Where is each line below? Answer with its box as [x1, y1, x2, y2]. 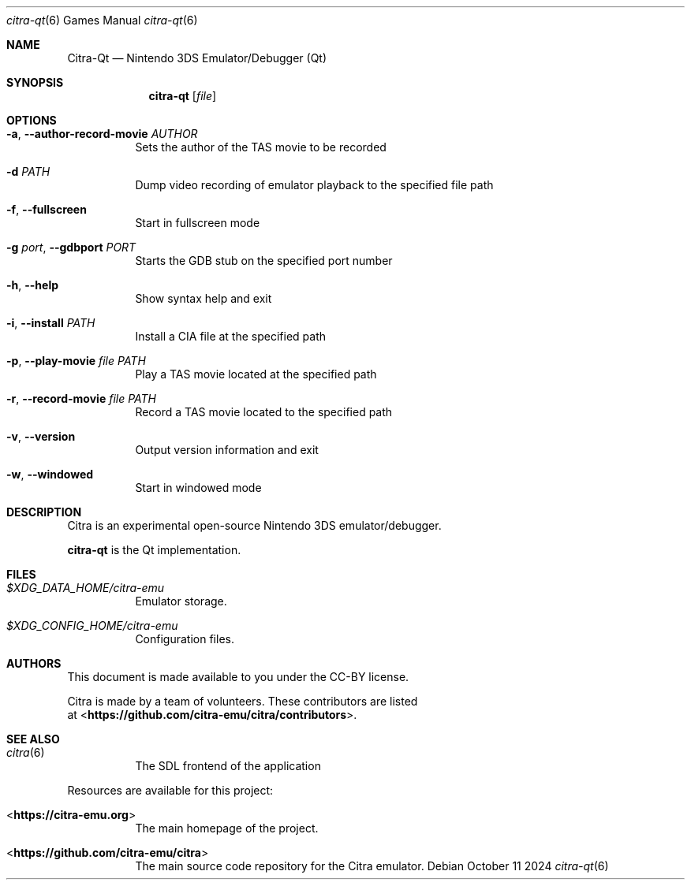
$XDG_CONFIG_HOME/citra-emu [6, 619, 178, 632]
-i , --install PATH [6, 316, 95, 329]
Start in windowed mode [135, 481, 262, 494]
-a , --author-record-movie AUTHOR [6, 127, 198, 140]
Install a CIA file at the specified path [135, 329, 327, 343]
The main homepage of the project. [135, 821, 319, 835]
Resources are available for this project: [67, 784, 274, 797]
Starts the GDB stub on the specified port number [135, 254, 393, 267]
